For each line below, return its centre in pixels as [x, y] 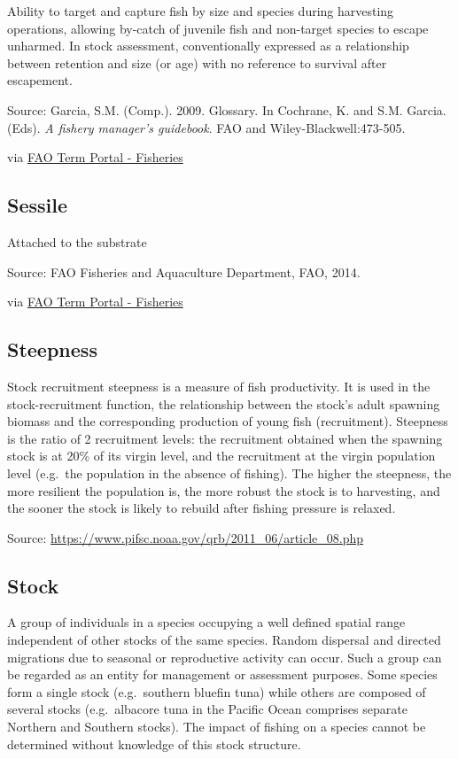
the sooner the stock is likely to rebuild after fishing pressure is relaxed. [202, 508]
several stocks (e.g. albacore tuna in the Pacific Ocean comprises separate [207, 709]
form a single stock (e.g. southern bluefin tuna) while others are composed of [217, 691]
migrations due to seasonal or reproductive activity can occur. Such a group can [225, 657]
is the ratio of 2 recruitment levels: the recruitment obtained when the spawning [225, 438]
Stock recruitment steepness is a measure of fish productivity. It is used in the [219, 386]
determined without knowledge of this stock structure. [154, 744]
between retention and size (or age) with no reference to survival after [197, 62]
